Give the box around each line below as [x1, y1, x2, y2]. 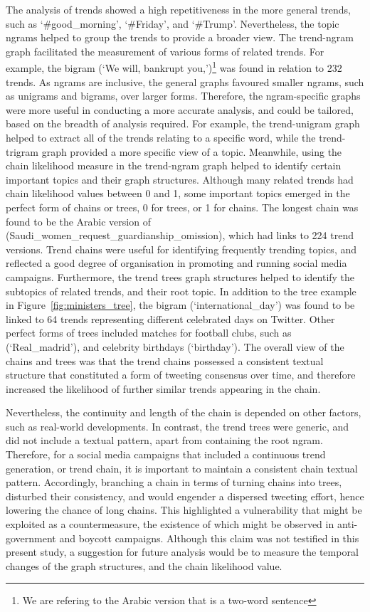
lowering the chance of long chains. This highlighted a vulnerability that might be [6, 502, 362, 517]
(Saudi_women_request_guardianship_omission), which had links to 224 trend [6, 228, 354, 243]
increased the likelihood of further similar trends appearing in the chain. [6, 381, 321, 396]
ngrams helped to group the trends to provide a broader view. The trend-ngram [6, 30, 354, 45]
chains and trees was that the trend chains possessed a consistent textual [6, 353, 324, 368]
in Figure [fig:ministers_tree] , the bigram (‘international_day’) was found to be [6, 297, 355, 312]
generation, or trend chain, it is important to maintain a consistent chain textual [6, 460, 358, 475]
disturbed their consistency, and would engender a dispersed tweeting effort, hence [6, 488, 364, 503]
